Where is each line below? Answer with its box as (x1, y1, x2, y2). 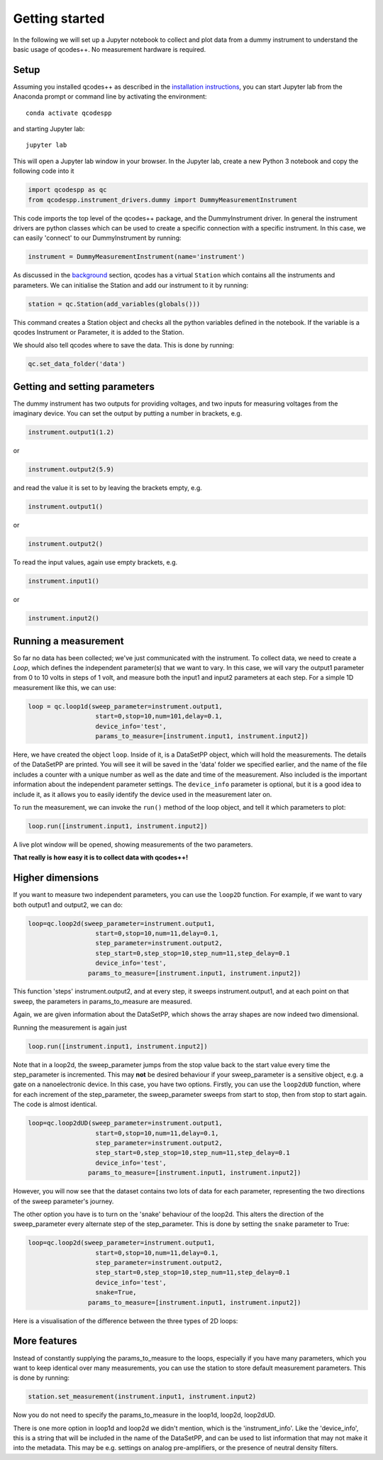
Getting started (13, 11, 105, 26)
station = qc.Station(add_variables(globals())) (28, 300, 201, 308)
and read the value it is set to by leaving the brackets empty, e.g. (13, 484, 202, 492)
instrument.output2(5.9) (28, 465, 115, 474)
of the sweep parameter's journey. (13, 1197, 114, 1205)
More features (13, 1335, 77, 1347)
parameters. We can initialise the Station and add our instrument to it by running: (13, 281, 248, 289)
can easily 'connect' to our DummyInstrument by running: (13, 234, 182, 243)
